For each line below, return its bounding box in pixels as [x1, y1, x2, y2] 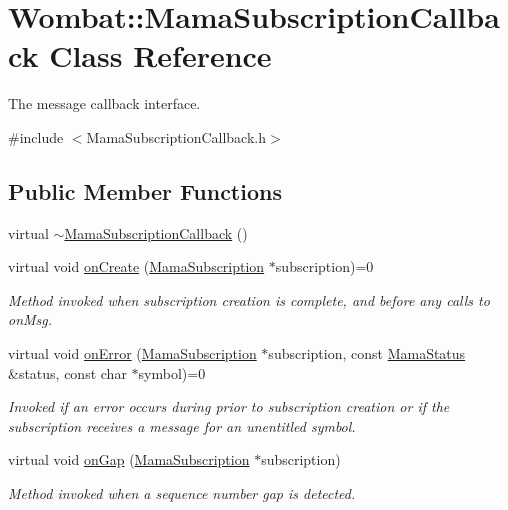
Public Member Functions [8, 175, 282, 206]
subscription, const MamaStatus [268, 343, 466, 364]
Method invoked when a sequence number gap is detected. [8, 483, 356, 504]
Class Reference [49, 35, 272, 76]
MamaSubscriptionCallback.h [86, 126, 266, 147]
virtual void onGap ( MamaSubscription [8, 449, 250, 470]
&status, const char [8, 362, 127, 383]
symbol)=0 [138, 362, 206, 383]
